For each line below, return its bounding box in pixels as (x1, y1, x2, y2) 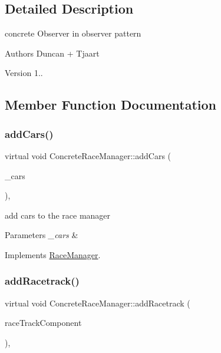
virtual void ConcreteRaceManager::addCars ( (5, 149, 171, 161)
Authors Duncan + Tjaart (5, 47, 100, 59)
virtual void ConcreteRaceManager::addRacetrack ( (5, 296, 190, 309)
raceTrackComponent (5, 316, 82, 329)
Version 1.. (5, 67, 43, 79)
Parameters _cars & (5, 229, 78, 241)
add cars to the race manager (5, 209, 111, 221)
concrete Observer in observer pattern (5, 27, 141, 39)
